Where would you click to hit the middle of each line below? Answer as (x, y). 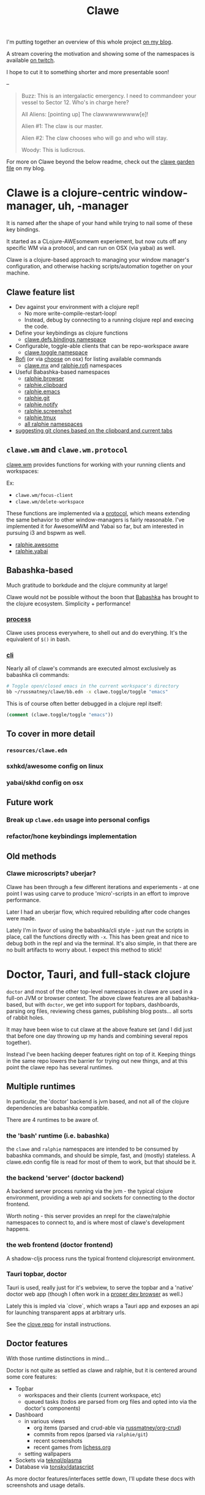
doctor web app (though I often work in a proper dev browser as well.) (95, 1294)
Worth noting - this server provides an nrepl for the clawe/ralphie (88, 1216)
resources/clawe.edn (37, 751)
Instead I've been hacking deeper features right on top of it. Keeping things (101, 1054)
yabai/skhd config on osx (45, 782)
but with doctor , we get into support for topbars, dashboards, (102, 1004)
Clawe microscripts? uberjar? (51, 874)
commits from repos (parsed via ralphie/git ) (91, 1434)
